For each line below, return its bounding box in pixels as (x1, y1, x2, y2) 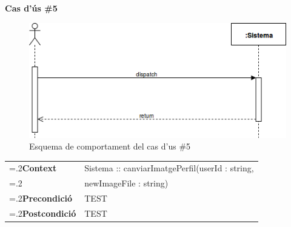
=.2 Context (9, 162, 57, 174)
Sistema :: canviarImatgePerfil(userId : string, (84, 162, 254, 174)
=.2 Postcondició (9, 207, 76, 219)
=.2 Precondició (9, 192, 73, 205)
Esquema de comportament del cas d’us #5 (29, 140, 191, 153)
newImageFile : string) (84, 177, 169, 189)
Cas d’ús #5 (5, 2, 58, 14)
